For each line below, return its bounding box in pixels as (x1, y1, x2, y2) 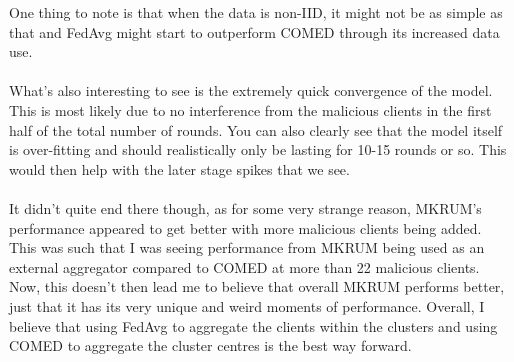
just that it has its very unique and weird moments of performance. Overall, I (9, 295, 485, 316)
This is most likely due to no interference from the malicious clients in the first (9, 99, 492, 120)
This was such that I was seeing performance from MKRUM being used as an (9, 237, 485, 258)
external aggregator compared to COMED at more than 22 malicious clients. (9, 256, 480, 277)
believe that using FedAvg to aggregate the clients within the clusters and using (9, 315, 498, 336)
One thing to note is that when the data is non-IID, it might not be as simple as (9, 2, 503, 22)
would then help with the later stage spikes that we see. (9, 158, 350, 179)
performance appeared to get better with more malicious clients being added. (9, 217, 482, 238)
